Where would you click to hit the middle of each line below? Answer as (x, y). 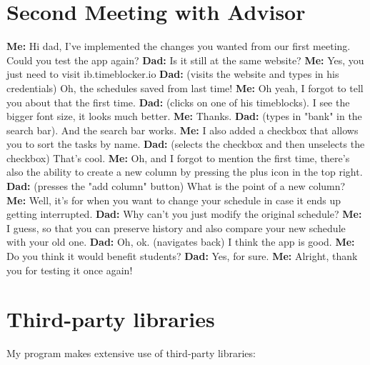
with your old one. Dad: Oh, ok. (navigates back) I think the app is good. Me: (181, 242)
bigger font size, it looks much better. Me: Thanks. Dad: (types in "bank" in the (184, 116)
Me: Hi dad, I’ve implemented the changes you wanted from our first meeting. (179, 46)
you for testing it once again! (70, 270)
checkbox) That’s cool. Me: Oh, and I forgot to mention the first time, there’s (178, 157)
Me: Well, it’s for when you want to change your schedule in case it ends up (174, 200)
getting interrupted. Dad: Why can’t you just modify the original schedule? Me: (184, 214)
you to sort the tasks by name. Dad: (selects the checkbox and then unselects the (186, 144)
